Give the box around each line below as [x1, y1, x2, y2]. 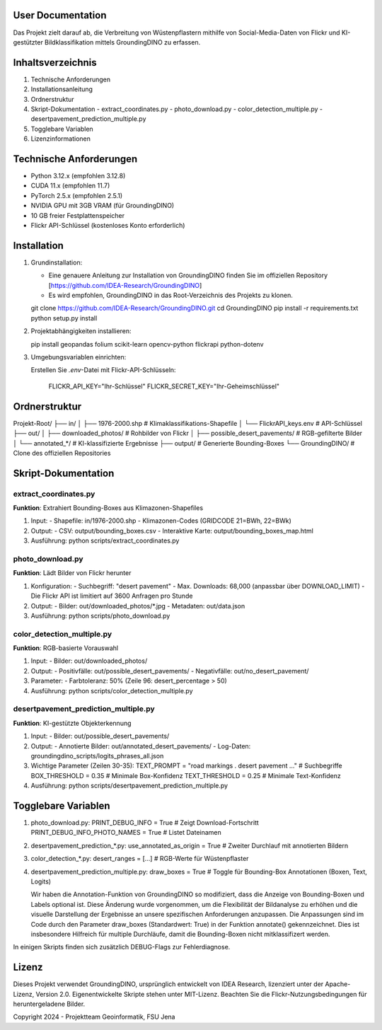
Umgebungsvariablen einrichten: [30, 353, 127, 361]
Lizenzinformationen [30, 134, 91, 143]
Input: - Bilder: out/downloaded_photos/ [30, 656, 148, 665]
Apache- [325, 980, 351, 988]
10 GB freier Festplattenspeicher [30, 211, 125, 219]
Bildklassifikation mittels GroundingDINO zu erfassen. [45, 37, 201, 46]
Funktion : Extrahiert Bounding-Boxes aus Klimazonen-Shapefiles [13, 504, 204, 512]
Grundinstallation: [30, 258, 83, 267]
